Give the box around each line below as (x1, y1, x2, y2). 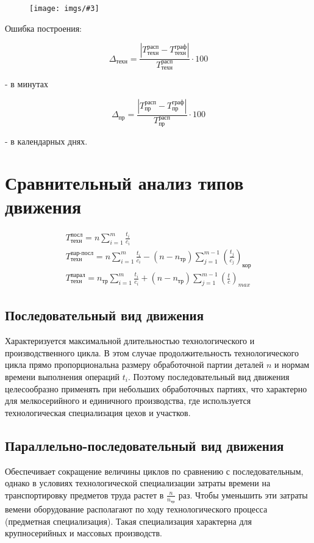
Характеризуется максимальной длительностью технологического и (5, 334, 255, 347)
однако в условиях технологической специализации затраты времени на (5, 476, 271, 489)
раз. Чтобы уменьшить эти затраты (178, 488, 308, 501)
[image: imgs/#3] (29, 4, 99, 13)
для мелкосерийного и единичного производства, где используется (5, 394, 251, 407)
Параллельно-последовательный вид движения (5, 436, 284, 455)
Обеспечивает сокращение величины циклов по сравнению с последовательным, (5, 464, 304, 477)
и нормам (274, 358, 310, 371)
